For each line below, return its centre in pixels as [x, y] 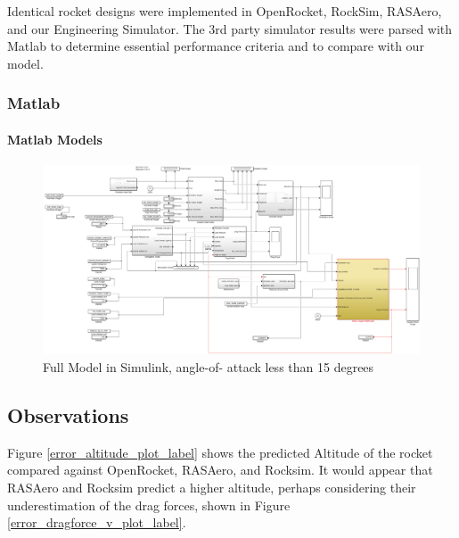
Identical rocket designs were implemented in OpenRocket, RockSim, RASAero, [225, 11]
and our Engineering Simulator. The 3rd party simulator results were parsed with [230, 28]
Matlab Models [55, 139]
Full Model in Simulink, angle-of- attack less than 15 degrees [209, 367]
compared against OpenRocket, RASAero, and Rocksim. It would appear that [220, 470]
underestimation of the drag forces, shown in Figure [149, 505]
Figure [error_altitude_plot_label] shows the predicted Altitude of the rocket [220, 452]
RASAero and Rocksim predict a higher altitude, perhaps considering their [212, 487]
